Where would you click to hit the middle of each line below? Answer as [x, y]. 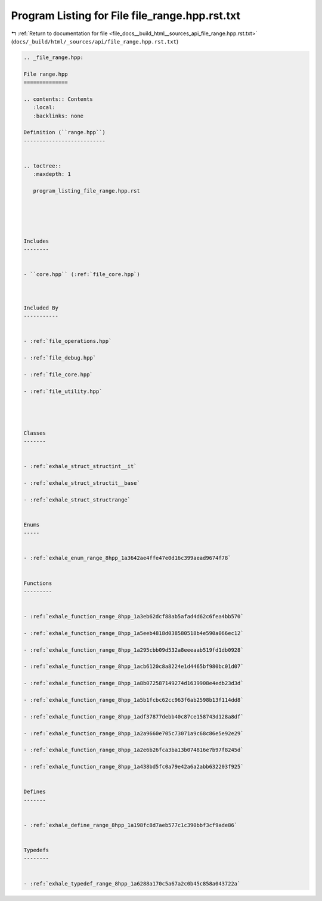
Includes [36, 241]
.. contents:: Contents [58, 99]
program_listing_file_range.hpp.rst [86, 191]
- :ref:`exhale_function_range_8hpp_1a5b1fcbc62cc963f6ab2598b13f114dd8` [134, 700]
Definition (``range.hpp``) [64, 132]
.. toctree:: [43, 166]
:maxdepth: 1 [52, 174]
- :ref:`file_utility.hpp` [63, 391]
